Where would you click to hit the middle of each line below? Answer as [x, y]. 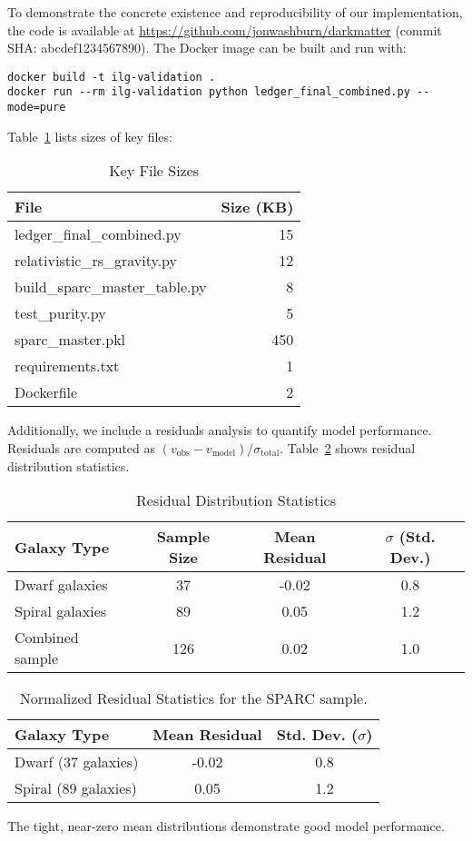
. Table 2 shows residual [348, 447]
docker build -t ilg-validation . [112, 77]
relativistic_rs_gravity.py [96, 261]
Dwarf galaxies [61, 585]
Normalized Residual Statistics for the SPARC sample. [193, 698]
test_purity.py [60, 313]
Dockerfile [46, 392]
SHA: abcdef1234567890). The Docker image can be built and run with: [207, 48]
